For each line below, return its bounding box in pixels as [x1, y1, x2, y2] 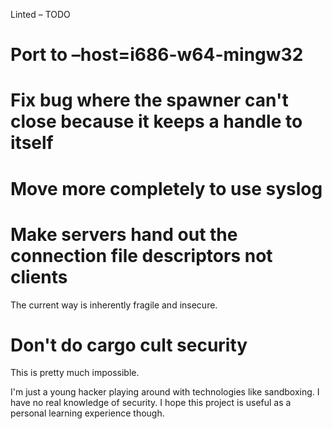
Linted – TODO [10, 9, 71, 20]
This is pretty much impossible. [10, 367, 140, 379]
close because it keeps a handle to [10, 110, 303, 133]
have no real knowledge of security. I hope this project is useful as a [10, 397, 292, 409]
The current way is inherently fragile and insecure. [10, 299, 218, 311]
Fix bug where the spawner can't [10, 89, 289, 112]
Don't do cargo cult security [10, 334, 248, 356]
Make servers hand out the [10, 223, 238, 246]
